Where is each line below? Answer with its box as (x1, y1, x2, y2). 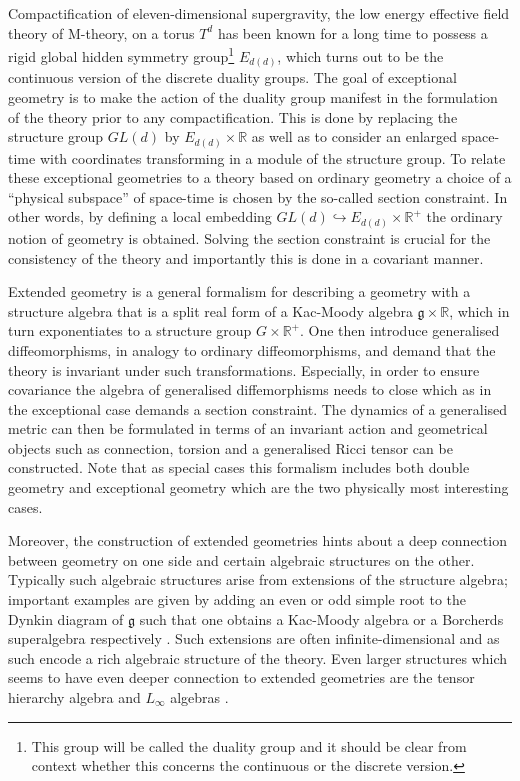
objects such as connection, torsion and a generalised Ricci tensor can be (8, 437, 453, 458)
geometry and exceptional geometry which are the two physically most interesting (8, 477, 509, 498)
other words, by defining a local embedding (8, 206, 272, 227)
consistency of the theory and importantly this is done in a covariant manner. (8, 247, 484, 268)
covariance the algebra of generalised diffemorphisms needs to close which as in (8, 379, 492, 400)
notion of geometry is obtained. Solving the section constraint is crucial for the (8, 227, 491, 248)
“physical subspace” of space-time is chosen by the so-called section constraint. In (8, 186, 508, 207)
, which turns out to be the (277, 45, 444, 66)
